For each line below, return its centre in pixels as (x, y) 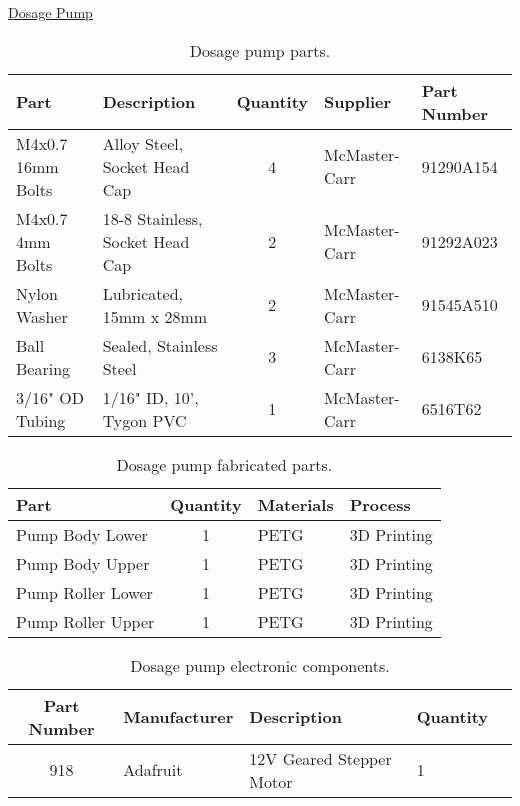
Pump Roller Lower (84, 592)
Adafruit (153, 770)
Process (380, 504)
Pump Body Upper (83, 563)
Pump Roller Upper (85, 621)
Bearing (43, 368)
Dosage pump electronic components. (260, 665)
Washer (42, 316)
